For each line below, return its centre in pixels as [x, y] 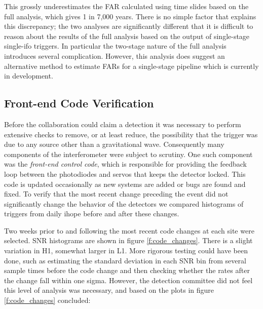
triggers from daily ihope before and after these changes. [92, 214]
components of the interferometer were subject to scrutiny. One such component [128, 154]
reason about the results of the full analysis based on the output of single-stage [127, 36]
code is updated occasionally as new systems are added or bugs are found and [125, 184]
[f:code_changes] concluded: [47, 300]
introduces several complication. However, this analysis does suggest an [115, 55]
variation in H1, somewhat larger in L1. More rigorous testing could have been [126, 250]
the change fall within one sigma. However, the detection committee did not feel [128, 280]
